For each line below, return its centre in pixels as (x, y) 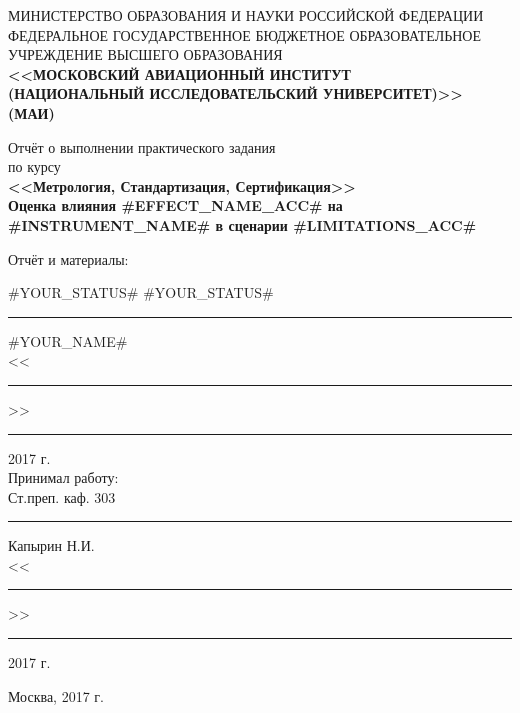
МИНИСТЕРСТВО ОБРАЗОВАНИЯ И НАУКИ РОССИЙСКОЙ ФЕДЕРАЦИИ (246, 15)
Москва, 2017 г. (56, 695)
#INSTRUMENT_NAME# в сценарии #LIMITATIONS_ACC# (242, 224)
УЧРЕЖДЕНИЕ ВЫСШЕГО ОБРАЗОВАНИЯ (145, 54)
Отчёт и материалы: (68, 258)
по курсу (34, 166)
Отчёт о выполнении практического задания (142, 146)
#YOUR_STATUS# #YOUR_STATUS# (141, 292)
